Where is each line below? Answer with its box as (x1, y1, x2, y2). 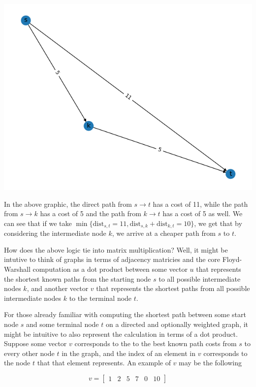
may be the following (179, 357, 242, 368)
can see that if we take (4, 218, 72, 228)
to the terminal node (69, 292, 132, 303)
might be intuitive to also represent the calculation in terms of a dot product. (4, 328, 238, 339)
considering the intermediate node (4, 228, 106, 238)
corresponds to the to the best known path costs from (74, 338, 237, 349)
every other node (4, 348, 55, 358)
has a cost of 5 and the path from (40, 208, 141, 219)
